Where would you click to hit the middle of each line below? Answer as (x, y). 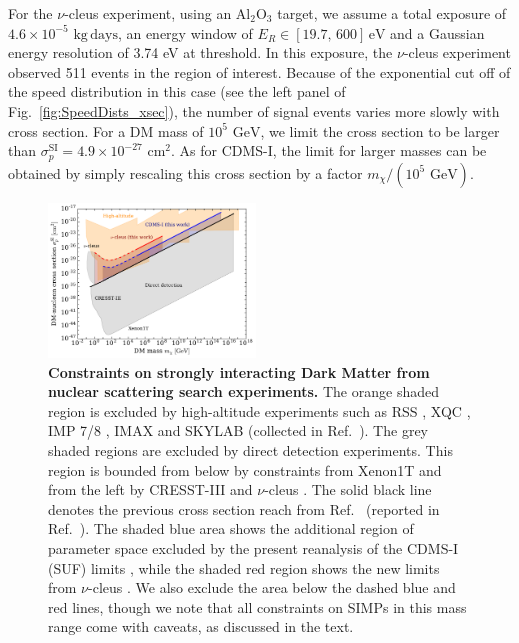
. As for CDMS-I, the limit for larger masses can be (329, 150)
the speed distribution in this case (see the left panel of (177, 91)
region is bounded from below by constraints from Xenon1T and (245, 469)
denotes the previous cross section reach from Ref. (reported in (244, 508)
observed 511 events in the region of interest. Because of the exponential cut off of (259, 71)
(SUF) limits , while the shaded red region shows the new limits (244, 567)
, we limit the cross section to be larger (380, 130)
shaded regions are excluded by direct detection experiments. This (250, 449)
